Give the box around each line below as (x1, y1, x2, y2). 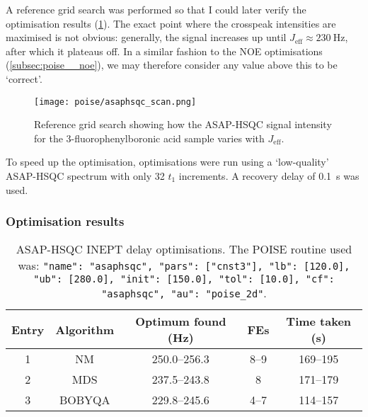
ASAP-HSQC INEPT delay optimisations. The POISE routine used (16, 241, 352, 258)
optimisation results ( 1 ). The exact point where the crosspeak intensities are (6, 16, 336, 30)
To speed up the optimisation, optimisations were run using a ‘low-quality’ (6, 154, 329, 169)
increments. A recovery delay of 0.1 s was (178, 168, 360, 183)
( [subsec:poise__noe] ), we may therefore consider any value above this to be (6, 57, 338, 72)
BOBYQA (59, 392, 110, 409)
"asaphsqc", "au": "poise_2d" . (101, 285, 267, 302)
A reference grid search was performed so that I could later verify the (6, 2, 306, 16)
